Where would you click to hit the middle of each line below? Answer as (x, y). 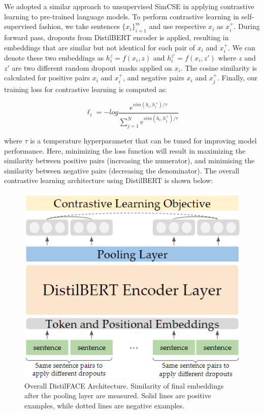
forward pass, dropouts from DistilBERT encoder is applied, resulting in (117, 37)
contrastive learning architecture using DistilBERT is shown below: (109, 180)
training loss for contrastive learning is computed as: (86, 89)
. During (247, 26)
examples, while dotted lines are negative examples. (105, 405)
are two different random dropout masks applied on (92, 67)
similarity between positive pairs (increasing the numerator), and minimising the (129, 160)
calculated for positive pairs (47, 78)
